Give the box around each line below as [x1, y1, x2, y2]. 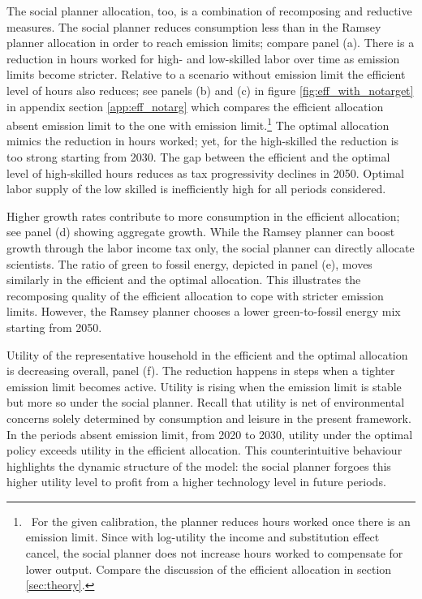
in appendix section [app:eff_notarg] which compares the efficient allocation [6, 97, 384, 114]
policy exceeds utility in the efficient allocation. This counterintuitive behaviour [6, 442, 403, 459]
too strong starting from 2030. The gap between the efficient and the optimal [6, 149, 390, 165]
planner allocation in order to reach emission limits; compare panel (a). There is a [6, 34, 415, 51]
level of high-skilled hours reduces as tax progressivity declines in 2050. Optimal [6, 164, 404, 181]
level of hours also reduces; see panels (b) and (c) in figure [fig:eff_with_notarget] [6, 81, 414, 98]
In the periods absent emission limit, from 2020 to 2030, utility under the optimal [6, 425, 413, 442]
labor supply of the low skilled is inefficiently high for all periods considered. [6, 180, 386, 197]
